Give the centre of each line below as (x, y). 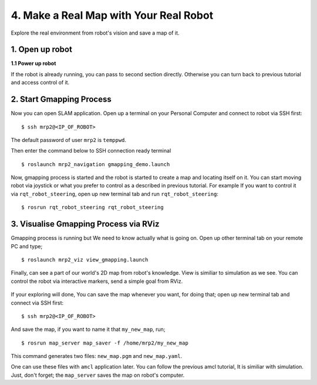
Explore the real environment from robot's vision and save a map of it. (95, 33)
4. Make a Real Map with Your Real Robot (112, 15)
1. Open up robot (42, 50)
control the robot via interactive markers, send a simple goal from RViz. (97, 281)
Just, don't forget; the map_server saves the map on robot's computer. (98, 375)
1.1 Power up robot (33, 63)
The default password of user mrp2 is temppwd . (68, 140)
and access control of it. (40, 83)
